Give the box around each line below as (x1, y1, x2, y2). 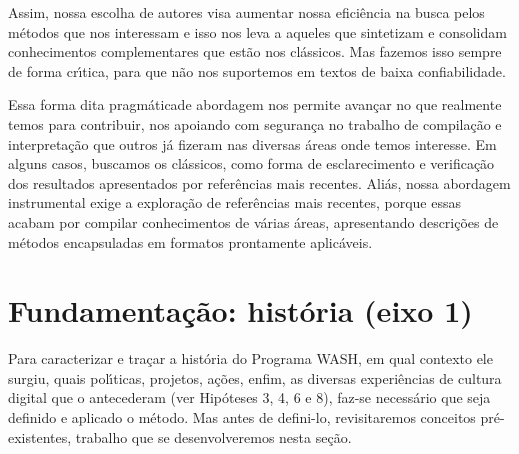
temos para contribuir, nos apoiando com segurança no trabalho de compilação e (8, 113, 502, 134)
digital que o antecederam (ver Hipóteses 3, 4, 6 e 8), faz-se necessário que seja (8, 387, 491, 408)
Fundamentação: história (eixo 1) (8, 290, 473, 331)
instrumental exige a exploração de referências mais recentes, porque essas (8, 192, 461, 213)
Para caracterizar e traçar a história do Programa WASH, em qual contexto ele (8, 348, 493, 369)
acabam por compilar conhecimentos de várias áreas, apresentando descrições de (8, 211, 499, 232)
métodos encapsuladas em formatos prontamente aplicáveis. (8, 231, 373, 252)
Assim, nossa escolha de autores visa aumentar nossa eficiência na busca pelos (8, 2, 485, 22)
